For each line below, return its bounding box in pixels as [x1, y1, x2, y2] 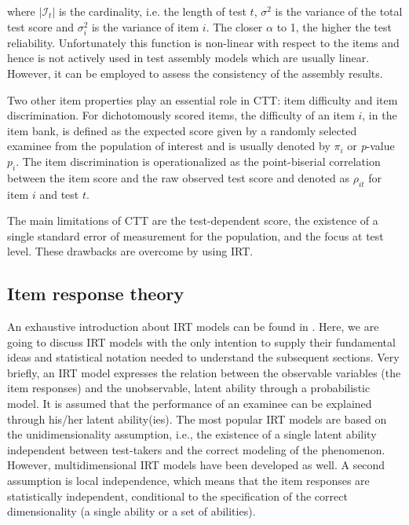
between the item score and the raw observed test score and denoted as [7, 169, 350, 185]
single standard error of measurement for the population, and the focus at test [7, 227, 384, 244]
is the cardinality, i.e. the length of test [58, 3, 246, 19]
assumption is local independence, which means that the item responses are [7, 472, 370, 489]
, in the [362, 107, 397, 123]
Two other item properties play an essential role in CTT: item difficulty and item [7, 91, 398, 108]
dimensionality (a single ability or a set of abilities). [7, 503, 256, 519]
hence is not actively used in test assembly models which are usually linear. [7, 50, 370, 66]
